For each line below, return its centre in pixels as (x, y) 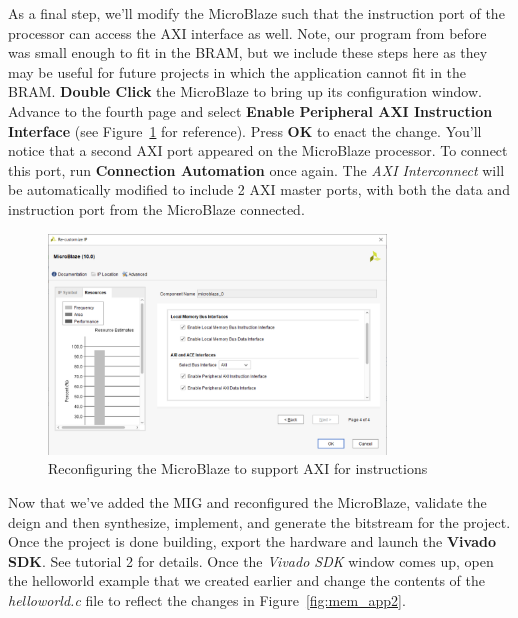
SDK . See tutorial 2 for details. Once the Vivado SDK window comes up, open (251, 560)
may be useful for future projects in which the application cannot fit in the (237, 71)
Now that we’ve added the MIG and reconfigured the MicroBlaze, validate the (247, 501)
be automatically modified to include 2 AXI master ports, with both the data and (259, 189)
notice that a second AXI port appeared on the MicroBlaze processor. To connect (258, 150)
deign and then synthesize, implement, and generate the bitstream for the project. (259, 521)
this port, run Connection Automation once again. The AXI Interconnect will (256, 169)
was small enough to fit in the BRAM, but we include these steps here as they (248, 52)
